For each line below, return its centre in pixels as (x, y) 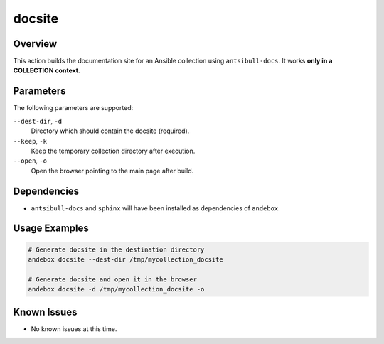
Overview (35, 44)
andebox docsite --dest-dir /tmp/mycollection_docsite (126, 259)
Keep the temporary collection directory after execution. (113, 151)
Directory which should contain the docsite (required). (110, 131)
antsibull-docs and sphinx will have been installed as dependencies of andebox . (155, 208)
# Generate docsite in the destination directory (116, 249)
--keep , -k (30, 141)
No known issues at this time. (74, 329)
